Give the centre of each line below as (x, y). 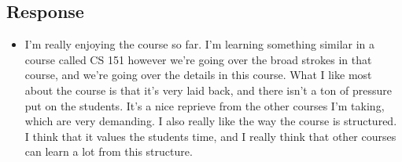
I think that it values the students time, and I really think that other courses (210, 136)
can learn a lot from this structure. (109, 151)
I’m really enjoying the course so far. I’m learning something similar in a (200, 44)
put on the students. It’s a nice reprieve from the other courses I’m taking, (205, 105)
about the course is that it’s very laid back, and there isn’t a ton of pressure (208, 90)
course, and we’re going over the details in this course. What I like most (198, 75)
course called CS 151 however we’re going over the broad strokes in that (198, 59)
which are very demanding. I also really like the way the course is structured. (211, 121)
